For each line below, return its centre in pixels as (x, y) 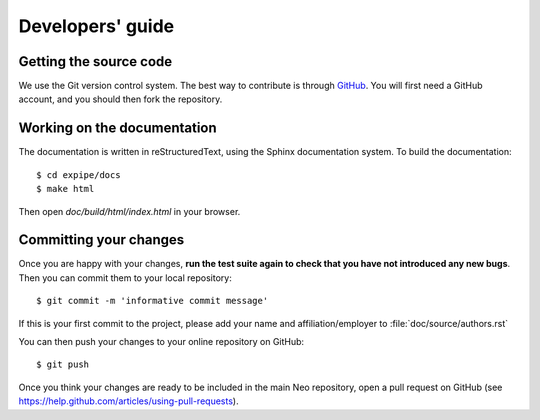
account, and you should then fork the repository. (120, 99)
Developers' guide (96, 26)
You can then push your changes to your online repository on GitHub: (161, 341)
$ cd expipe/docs (78, 174)
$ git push (63, 364)
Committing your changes (101, 240)
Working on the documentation (117, 128)
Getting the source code (95, 61)
